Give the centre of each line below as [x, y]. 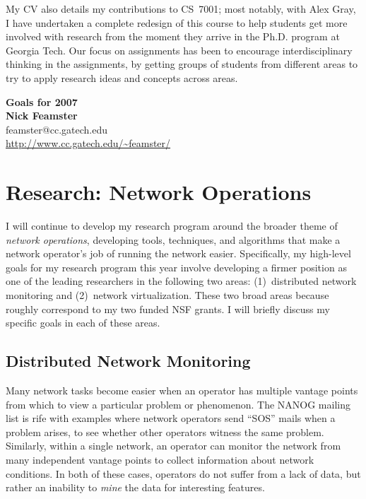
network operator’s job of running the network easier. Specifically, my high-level [178, 253]
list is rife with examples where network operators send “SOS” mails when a [171, 418]
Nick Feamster [42, 116]
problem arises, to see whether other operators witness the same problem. [165, 432]
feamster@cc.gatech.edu [57, 129]
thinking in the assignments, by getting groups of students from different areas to [182, 64]
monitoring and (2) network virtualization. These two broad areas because [167, 295]
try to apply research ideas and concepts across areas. [122, 77]
